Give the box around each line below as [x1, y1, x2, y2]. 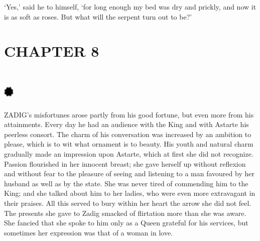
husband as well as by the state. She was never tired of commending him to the [4, 178, 248, 188]
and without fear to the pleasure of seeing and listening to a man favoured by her [4, 168, 254, 179]
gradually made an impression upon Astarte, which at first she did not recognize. [4, 149, 253, 159]
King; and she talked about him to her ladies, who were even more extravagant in [4, 188, 255, 198]
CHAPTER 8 [4, 41, 99, 61]
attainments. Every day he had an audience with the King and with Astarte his [4, 119, 249, 130]
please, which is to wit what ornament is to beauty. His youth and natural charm [4, 139, 253, 149]
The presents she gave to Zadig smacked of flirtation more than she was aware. [4, 207, 246, 218]
